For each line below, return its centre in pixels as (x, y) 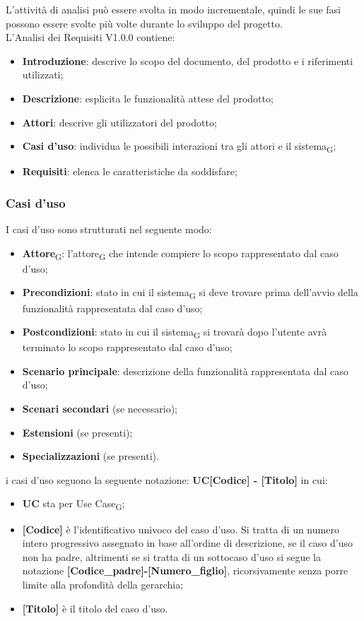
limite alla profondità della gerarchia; (103, 584)
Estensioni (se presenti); (77, 432)
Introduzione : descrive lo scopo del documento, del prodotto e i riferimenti (188, 60)
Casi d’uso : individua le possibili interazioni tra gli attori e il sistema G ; (179, 147)
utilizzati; (43, 75)
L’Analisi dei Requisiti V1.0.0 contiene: (90, 37)
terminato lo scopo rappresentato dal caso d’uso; (127, 347)
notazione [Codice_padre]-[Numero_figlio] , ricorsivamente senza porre (185, 570)
